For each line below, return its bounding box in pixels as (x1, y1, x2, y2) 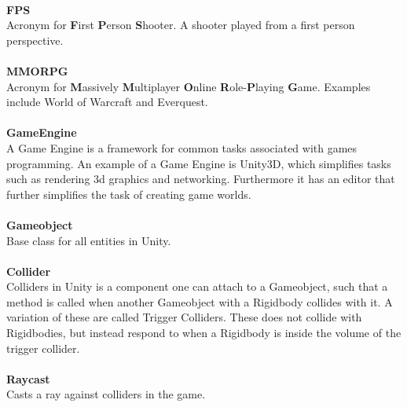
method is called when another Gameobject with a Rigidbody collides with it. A (6, 293, 393, 310)
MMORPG (6, 62, 68, 79)
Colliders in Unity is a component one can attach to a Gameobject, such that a (6, 278, 388, 295)
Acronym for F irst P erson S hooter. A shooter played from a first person (6, 16, 355, 33)
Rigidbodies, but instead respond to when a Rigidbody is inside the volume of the (6, 324, 401, 341)
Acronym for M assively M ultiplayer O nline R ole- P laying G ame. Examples (6, 78, 371, 94)
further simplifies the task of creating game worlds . (6, 185, 251, 202)
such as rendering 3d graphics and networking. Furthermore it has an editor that (6, 170, 395, 187)
